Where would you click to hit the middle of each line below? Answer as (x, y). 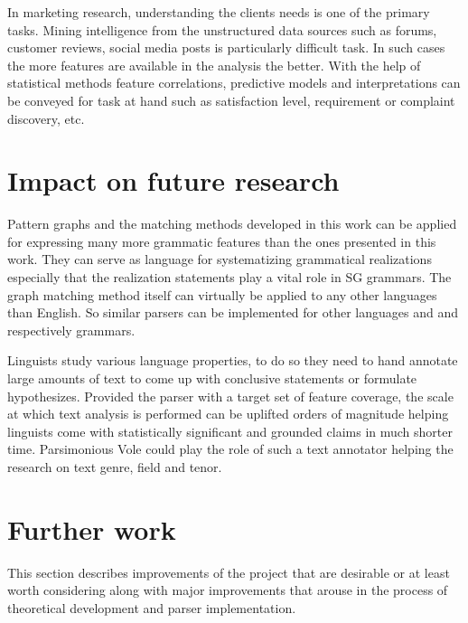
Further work (92, 529)
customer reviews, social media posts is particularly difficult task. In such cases (226, 47)
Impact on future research (173, 180)
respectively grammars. (71, 330)
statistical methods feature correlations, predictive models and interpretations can (234, 83)
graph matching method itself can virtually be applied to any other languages (222, 294)
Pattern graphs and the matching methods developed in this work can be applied (232, 224)
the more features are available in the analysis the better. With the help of (214, 65)
